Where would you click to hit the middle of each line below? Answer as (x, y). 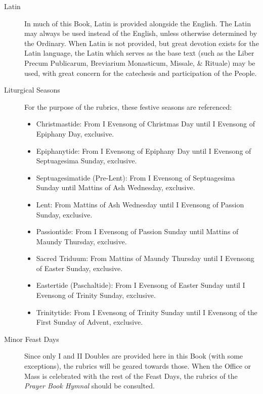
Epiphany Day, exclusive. (75, 133)
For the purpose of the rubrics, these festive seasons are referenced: (128, 106)
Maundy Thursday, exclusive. (81, 241)
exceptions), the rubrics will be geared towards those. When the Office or (138, 366)
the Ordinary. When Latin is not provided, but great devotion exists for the (142, 43)
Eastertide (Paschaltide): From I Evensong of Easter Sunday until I (141, 285)
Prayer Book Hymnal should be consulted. (90, 386)
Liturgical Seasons (32, 90)
